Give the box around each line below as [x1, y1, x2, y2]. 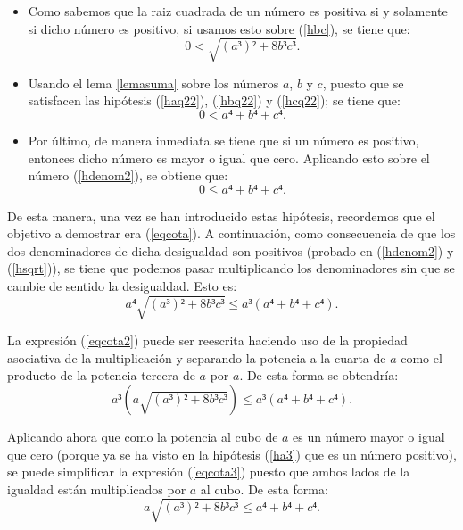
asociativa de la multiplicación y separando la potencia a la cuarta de [7, 348, 386, 367]
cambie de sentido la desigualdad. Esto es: [7, 277, 237, 295]
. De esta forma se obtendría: [239, 366, 399, 385]
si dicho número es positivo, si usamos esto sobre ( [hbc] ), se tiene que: [28, 19, 410, 37]
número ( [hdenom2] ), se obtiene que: [28, 166, 228, 185]
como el [401, 348, 442, 367]
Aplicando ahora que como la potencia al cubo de [7, 427, 278, 445]
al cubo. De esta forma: [200, 479, 328, 498]
